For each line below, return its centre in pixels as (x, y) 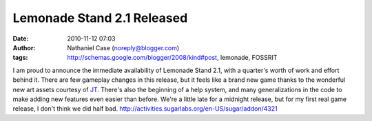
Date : (21, 38)
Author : (24, 47)
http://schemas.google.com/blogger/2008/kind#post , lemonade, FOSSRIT (172, 58)
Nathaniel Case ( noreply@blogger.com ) (123, 47)
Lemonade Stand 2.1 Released (100, 18)
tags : (20, 58)
